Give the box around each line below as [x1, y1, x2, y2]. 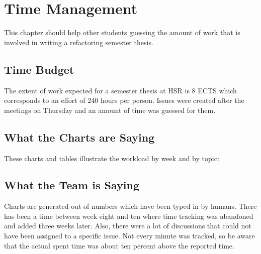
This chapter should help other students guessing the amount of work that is [4, 27, 240, 38]
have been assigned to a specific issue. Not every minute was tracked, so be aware [4, 230, 255, 241]
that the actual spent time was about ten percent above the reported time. [4, 240, 234, 250]
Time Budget [4, 61, 74, 77]
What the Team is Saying [4, 177, 139, 193]
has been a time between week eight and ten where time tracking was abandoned [4, 210, 253, 221]
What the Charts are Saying [4, 129, 155, 145]
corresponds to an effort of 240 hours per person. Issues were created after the [4, 95, 244, 105]
